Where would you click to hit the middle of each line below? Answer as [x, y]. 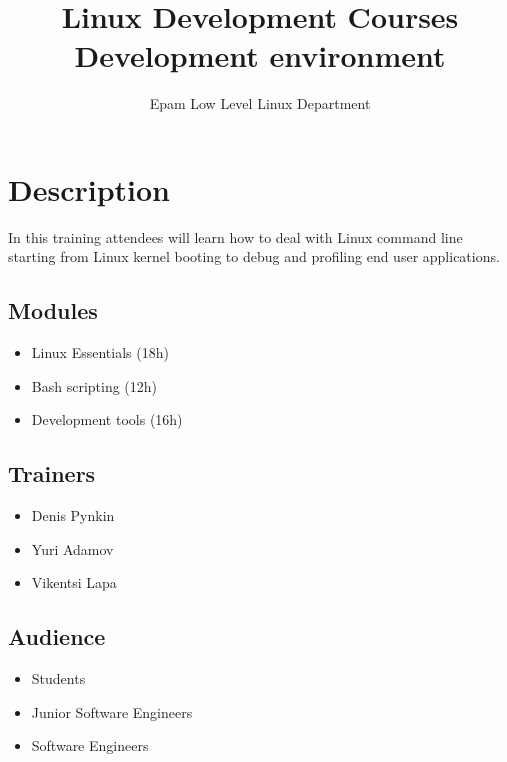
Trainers [52, 473]
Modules [53, 310]
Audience [57, 636]
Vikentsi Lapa [74, 582]
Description [89, 188]
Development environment [260, 55]
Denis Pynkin [73, 515]
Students [58, 678]
